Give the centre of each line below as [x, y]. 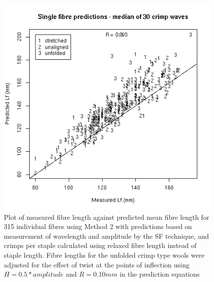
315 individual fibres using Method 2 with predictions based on [98, 226]
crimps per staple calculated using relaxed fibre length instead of [100, 245]
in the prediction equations [160, 274]
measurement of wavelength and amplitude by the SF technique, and [107, 236]
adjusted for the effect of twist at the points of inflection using [97, 264]
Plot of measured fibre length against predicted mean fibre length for [107, 217]
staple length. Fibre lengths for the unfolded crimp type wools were [104, 255]
